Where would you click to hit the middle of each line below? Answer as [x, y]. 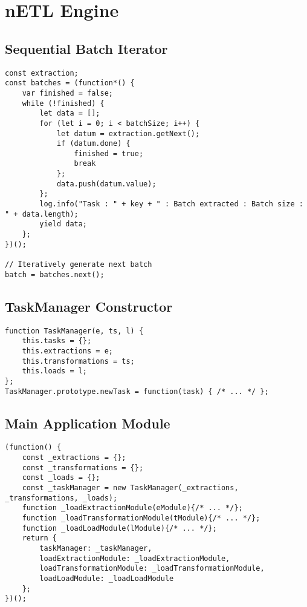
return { [39, 538]
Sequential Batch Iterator [86, 48]
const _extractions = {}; [74, 458]
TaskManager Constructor [89, 306]
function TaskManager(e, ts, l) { [74, 331]
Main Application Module [88, 423]
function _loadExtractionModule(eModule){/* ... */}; [132, 508]
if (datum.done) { [93, 144]
